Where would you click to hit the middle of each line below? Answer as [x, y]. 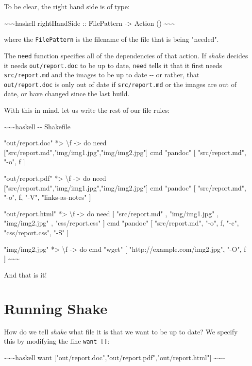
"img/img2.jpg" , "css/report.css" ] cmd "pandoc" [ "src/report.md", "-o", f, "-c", [121, 223]
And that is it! [25, 274]
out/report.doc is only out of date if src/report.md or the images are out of [120, 84]
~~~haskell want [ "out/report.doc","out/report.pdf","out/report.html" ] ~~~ [115, 357]
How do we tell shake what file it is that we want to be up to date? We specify [121, 331]
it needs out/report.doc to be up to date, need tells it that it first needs [113, 65]
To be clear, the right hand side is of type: [67, 6]
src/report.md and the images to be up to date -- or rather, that [102, 75]
